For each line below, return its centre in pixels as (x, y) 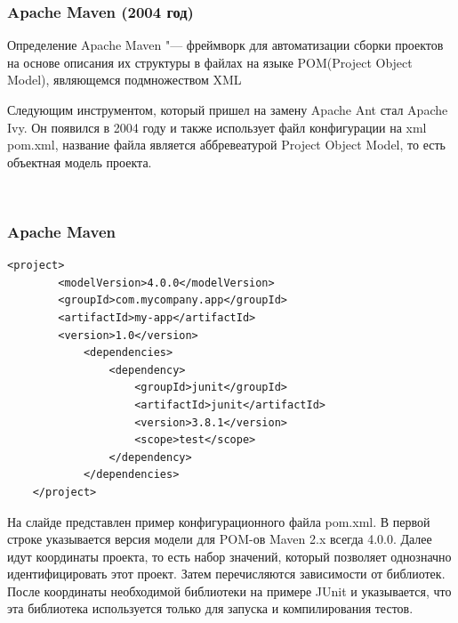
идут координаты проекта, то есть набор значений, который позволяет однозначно (229, 556)
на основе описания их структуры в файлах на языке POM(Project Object (210, 62)
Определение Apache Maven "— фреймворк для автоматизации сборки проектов (225, 45)
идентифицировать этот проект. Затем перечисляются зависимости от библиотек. (226, 574)
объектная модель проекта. (80, 162)
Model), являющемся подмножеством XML (125, 80)
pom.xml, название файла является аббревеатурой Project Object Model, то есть (226, 145)
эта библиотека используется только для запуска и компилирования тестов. (210, 608)
